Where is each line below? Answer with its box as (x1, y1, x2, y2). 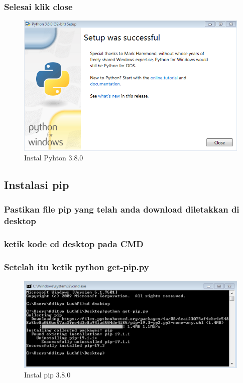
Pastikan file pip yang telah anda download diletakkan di (4, 203, 239, 216)
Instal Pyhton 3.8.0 (24, 152, 83, 163)
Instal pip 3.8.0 (24, 369, 71, 380)
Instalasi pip (4, 177, 69, 193)
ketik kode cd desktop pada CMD (4, 238, 144, 250)
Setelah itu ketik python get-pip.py (4, 261, 149, 273)
